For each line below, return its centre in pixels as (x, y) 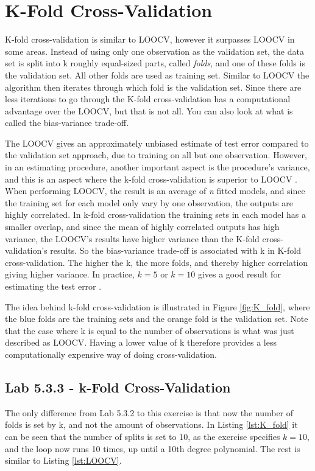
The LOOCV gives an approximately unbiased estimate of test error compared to (157, 143)
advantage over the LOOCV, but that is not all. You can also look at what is (149, 110)
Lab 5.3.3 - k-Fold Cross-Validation (118, 387)
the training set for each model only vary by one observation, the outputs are (149, 202)
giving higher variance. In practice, (70, 274)
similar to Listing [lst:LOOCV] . (63, 460)
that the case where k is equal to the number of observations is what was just (150, 330)
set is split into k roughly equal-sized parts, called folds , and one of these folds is (155, 63)
